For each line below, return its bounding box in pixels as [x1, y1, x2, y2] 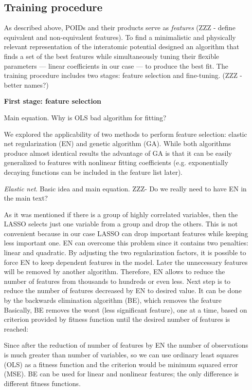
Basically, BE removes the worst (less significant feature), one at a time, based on [4, 304, 247, 315]
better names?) [4, 79, 49, 90]
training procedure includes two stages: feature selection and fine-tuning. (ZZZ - [4, 70, 242, 80]
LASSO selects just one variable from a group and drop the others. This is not [4, 219, 238, 229]
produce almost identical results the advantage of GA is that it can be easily [4, 148, 232, 158]
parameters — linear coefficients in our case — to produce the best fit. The [4, 60, 228, 71]
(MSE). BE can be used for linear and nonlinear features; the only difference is [4, 369, 239, 379]
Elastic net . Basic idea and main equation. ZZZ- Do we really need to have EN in [4, 183, 247, 193]
